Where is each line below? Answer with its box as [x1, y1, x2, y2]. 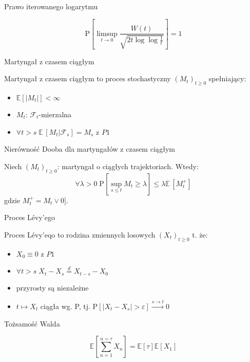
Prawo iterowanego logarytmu [4, 1, 98, 11]
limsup [97, 30, 118, 38]
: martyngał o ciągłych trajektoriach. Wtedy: [57, 160, 199, 171]
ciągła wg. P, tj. [40, 300, 90, 311]
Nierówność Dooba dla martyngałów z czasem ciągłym [4, 143, 175, 154]
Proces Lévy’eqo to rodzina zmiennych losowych [4, 229, 156, 240]
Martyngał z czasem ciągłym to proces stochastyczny [4, 73, 171, 84]
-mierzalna [39, 108, 72, 119]
